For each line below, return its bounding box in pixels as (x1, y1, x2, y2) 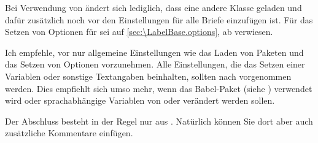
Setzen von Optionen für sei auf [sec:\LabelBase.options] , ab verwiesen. (5, 25, 273, 38)
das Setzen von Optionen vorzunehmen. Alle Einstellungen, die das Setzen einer (5, 58, 305, 71)
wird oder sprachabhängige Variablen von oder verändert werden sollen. (5, 94, 275, 107)
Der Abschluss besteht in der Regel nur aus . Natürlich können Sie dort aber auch (5, 114, 313, 127)
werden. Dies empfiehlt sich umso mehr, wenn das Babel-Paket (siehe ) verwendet (5, 82, 312, 95)
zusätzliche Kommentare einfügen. (5, 126, 133, 139)
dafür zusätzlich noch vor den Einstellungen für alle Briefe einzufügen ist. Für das (5, 13, 313, 26)
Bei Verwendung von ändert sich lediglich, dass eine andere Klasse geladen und (5, 1, 302, 14)
